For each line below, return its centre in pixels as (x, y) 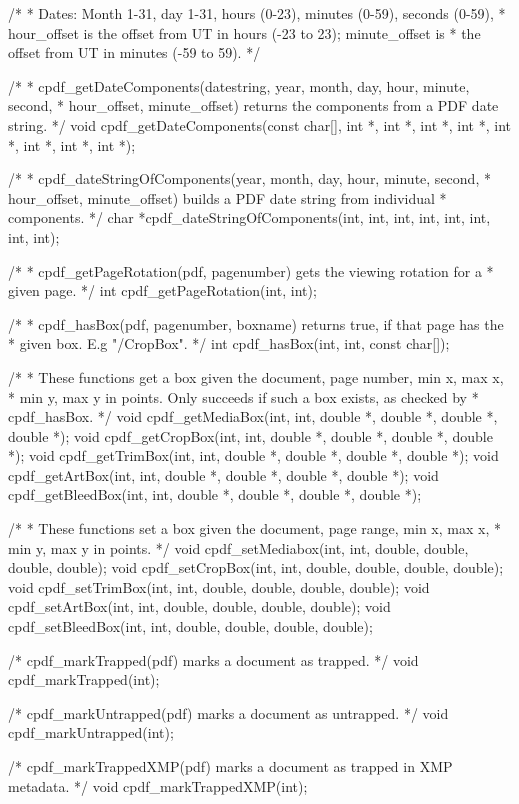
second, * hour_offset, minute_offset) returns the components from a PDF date (253, 105)
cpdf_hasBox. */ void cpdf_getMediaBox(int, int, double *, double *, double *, (253, 416)
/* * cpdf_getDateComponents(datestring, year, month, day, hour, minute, (239, 85)
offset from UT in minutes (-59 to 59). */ (134, 52)
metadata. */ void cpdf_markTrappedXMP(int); (158, 785)
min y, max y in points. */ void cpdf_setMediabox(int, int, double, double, (238, 547)
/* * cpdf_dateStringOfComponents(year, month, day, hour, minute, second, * (249, 178)
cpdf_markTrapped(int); (84, 679)
